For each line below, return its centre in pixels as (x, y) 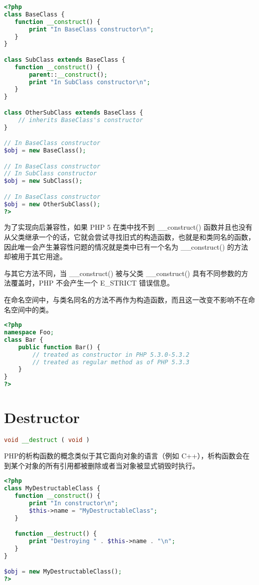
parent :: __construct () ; (68, 74)
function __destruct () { (56, 534)
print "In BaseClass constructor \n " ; (91, 29)
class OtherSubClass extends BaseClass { (74, 112)
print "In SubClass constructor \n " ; (90, 82)
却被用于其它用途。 (35, 256)
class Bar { (24, 340)
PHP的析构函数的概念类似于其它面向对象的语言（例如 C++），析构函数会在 (127, 456)
